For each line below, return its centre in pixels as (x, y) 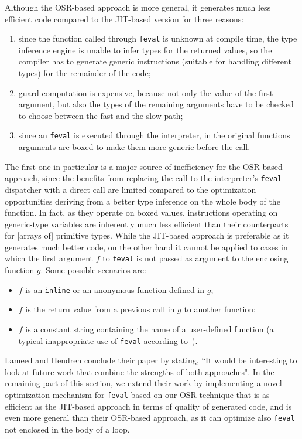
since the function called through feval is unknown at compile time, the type (158, 38)
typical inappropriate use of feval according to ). (108, 340)
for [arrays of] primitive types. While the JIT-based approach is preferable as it (147, 235)
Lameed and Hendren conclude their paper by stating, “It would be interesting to (151, 360)
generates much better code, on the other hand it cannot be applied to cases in (146, 246)
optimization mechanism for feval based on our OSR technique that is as (137, 394)
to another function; (220, 309)
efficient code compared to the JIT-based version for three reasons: (124, 18)
